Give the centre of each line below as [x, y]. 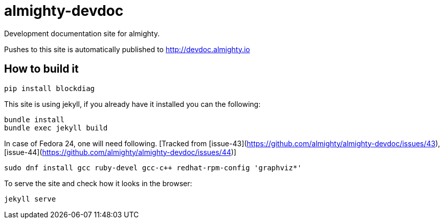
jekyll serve [30, 199]
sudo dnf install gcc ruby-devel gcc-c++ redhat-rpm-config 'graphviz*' [153, 168]
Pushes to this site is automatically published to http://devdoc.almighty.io [127, 49]
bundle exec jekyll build [56, 128]
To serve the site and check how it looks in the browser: [98, 183]
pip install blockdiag [50, 88]
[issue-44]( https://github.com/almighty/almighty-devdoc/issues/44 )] [120, 152]
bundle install [35, 119]
